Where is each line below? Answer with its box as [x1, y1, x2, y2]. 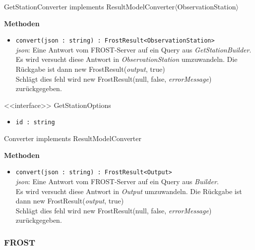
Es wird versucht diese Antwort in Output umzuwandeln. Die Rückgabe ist [15, 186, 242, 196]
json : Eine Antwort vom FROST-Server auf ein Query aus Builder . [15, 176, 219, 186]
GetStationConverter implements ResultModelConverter [4, 1, 175, 11]
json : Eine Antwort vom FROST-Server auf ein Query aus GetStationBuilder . [15, 44, 252, 54]
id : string [15, 119, 55, 126]
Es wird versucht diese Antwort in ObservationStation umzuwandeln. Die [15, 54, 238, 64]
